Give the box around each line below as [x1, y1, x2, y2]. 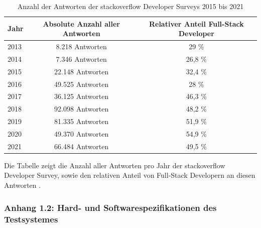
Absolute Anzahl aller [43, 18, 120, 29]
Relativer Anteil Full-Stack [149, 18, 244, 29]
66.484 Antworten [54, 141, 109, 151]
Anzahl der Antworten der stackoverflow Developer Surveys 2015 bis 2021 [17, 1, 244, 11]
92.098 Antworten [54, 103, 109, 114]
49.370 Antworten [54, 128, 109, 139]
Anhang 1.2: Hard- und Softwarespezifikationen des [4, 201, 217, 213]
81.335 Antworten [54, 116, 109, 127]
